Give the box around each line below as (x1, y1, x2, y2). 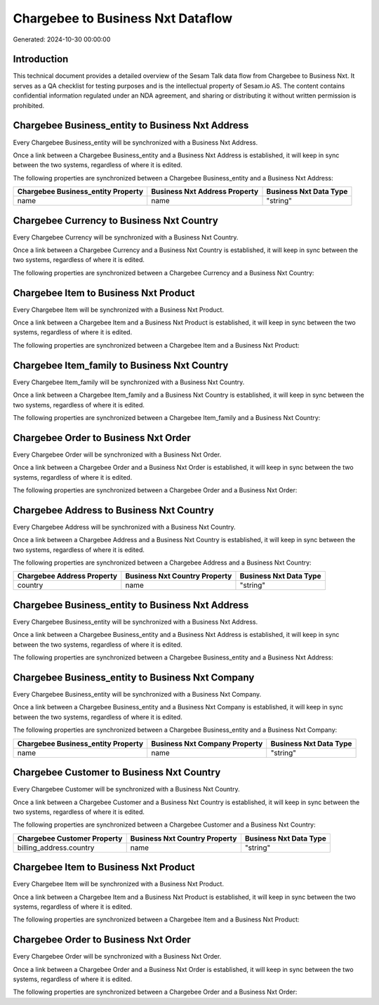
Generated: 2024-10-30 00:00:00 (13, 35, 111, 44)
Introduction (13, 53, 69, 65)
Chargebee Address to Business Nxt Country (13, 504, 214, 516)
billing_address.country (17, 843, 95, 853)
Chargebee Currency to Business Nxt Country (13, 214, 219, 226)
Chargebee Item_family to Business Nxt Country (13, 359, 229, 372)
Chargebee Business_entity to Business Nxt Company (13, 671, 255, 683)
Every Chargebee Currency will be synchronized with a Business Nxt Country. (13, 232, 239, 242)
